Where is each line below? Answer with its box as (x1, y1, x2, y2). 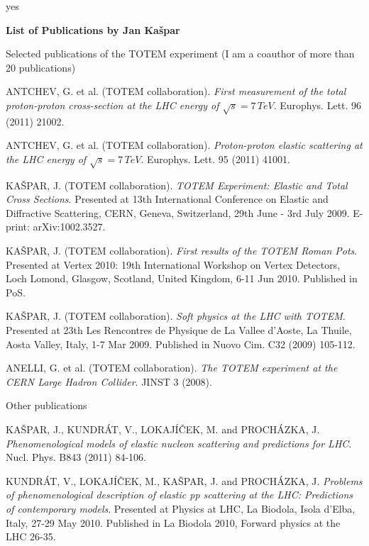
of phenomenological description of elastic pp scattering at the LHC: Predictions (6, 487, 353, 502)
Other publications (6, 398, 87, 413)
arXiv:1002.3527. (33, 219, 106, 234)
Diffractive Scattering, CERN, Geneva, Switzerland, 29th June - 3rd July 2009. (6, 205, 350, 220)
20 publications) (6, 60, 76, 74)
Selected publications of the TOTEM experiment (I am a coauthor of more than (6, 46, 355, 61)
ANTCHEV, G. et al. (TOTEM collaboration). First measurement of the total (6, 84, 346, 99)
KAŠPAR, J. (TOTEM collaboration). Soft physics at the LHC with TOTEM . (6, 308, 346, 323)
